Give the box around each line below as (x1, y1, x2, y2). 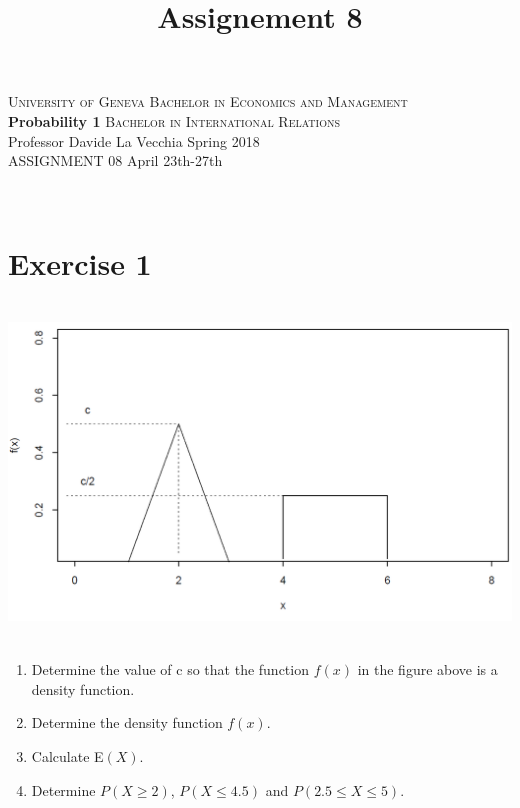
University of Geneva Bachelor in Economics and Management (8, 91, 408, 112)
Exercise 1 (8, 242, 152, 283)
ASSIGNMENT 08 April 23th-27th (8, 150, 223, 171)
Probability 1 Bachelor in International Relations (8, 110, 341, 131)
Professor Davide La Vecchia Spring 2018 (8, 130, 260, 151)
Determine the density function (31, 712, 223, 733)
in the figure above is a (357, 659, 498, 680)
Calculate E (31, 746, 104, 766)
